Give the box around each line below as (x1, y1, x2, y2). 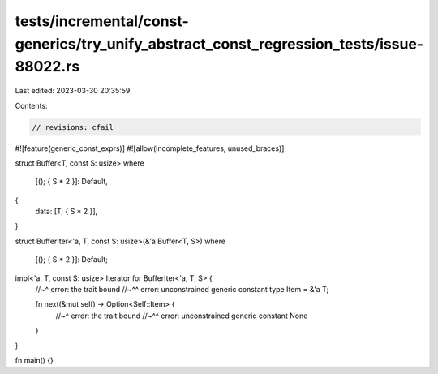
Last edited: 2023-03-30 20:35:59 (15, 86, 131, 96)
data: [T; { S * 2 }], (35, 207, 98, 217)
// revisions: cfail (32, 123, 114, 131)
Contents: (15, 101, 48, 110)
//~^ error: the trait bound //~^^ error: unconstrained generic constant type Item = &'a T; (35, 285, 329, 294)
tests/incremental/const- (15, 12, 190, 30)
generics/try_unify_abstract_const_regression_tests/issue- (15, 35, 424, 53)
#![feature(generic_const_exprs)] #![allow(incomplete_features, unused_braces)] (15, 143, 285, 153)
